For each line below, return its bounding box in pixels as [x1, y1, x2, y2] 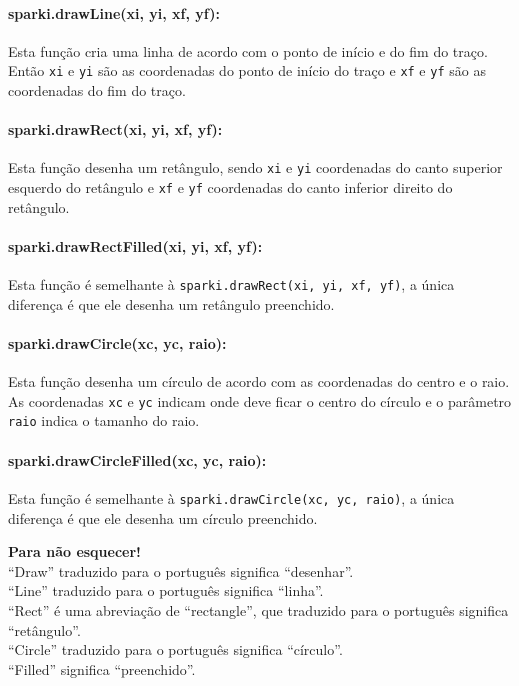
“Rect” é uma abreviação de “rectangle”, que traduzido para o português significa [8, 599, 509, 620]
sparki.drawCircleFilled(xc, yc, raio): [8, 449, 267, 470]
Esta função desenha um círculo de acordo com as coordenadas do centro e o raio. [8, 371, 510, 392]
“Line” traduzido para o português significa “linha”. [8, 580, 324, 601]
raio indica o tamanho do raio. [8, 410, 200, 431]
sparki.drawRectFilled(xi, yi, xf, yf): [8, 235, 263, 256]
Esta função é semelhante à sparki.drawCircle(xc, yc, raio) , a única [8, 487, 455, 508]
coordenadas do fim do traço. [8, 80, 186, 101]
